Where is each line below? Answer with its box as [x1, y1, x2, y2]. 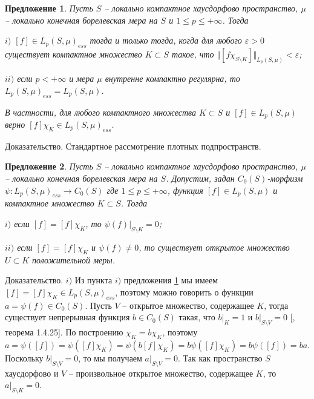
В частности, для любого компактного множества [5, 105, 196, 118]
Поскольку [5, 351, 44, 364]
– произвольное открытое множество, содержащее [68, 366, 253, 379]
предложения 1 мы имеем [123, 274, 218, 286]
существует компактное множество [5, 47, 142, 60]
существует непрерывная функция [5, 311, 130, 323]
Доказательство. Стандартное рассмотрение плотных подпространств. [5, 139, 261, 152]
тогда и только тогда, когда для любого [90, 34, 242, 47]
